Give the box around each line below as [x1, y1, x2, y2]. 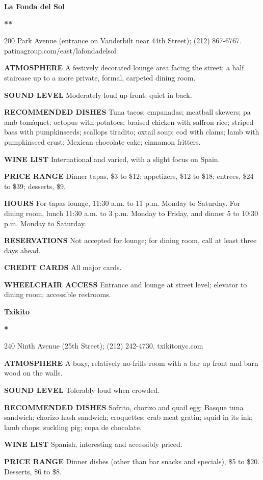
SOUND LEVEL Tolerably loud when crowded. [4, 385, 160, 395]
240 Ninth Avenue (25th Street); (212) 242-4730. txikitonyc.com [4, 340, 203, 351]
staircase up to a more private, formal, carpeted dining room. [4, 72, 196, 83]
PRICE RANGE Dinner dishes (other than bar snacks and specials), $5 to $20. [4, 456, 260, 466]
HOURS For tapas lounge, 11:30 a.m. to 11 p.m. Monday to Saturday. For [4, 198, 241, 208]
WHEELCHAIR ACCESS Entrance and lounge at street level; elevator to [4, 279, 247, 289]
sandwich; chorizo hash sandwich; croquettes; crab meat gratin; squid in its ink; [4, 412, 253, 422]
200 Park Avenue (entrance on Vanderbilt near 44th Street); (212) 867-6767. [4, 35, 242, 46]
